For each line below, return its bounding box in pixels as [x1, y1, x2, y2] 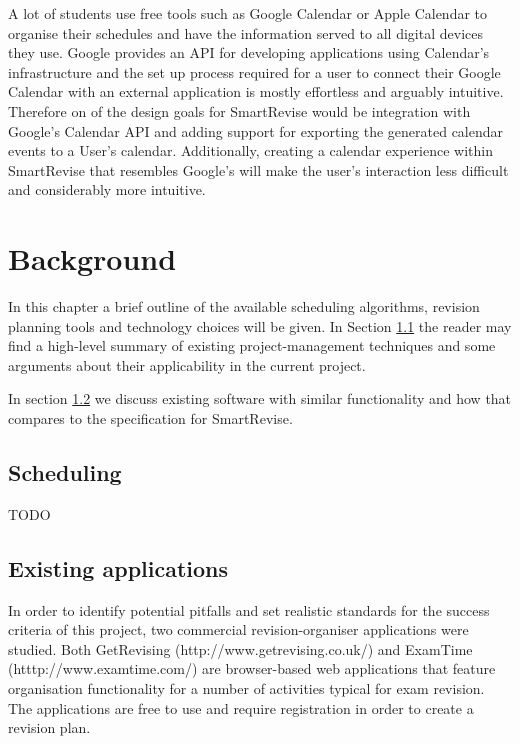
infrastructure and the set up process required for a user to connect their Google [8, 61, 501, 82]
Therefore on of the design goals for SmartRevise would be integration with [8, 100, 471, 121]
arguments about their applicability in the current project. [8, 354, 366, 375]
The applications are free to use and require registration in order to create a [8, 697, 474, 718]
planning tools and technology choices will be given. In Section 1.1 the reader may [8, 315, 512, 336]
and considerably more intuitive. [8, 179, 206, 200]
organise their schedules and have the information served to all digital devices [8, 22, 483, 43]
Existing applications [8, 552, 229, 583]
